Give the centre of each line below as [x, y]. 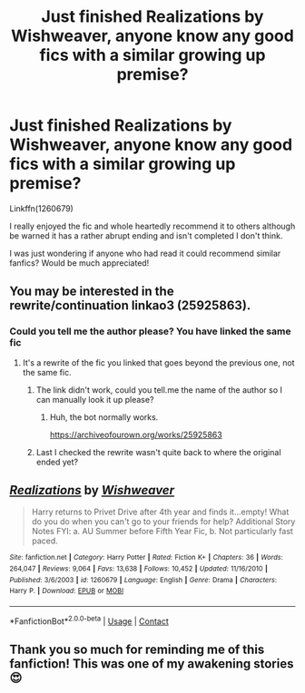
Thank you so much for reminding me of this [137, 650]
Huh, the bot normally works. [104, 417]
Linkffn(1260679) [42, 208]
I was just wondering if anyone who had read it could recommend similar [145, 253]
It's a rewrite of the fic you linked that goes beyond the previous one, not [158, 362]
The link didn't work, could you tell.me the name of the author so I [159, 390]
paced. [45, 541]
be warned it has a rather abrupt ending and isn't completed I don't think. [146, 235]
